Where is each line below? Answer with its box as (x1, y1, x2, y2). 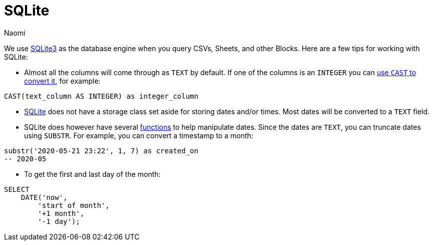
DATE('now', (21, 193, 68, 201)
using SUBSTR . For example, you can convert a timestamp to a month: (24, 131, 254, 140)
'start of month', (38, 201, 110, 209)
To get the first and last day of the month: (24, 169, 161, 178)
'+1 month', (38, 209, 85, 217)
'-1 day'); (38, 217, 80, 225)
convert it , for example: (24, 76, 101, 85)
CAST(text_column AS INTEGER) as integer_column (4, 92, 198, 100)
